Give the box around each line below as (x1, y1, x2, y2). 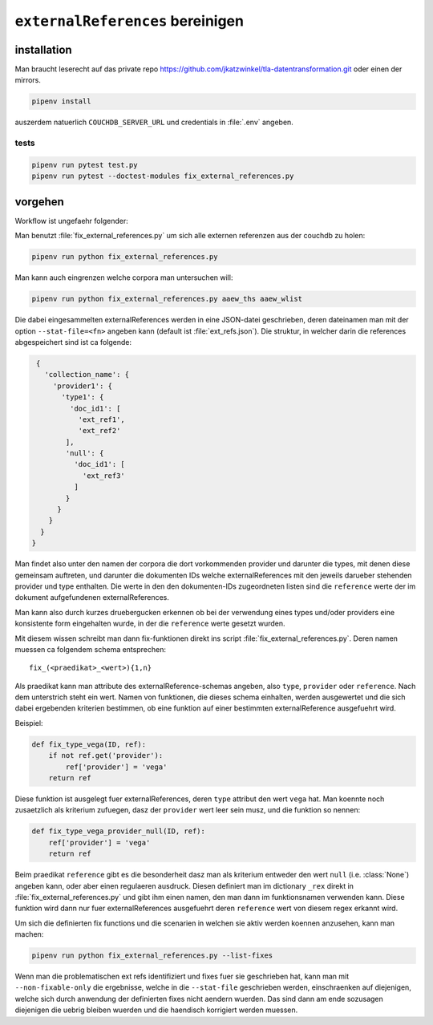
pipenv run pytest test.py (31, 160, 138, 169)
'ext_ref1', (78, 415, 126, 424)
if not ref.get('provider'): (48, 751, 164, 760)
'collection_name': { (44, 370, 130, 379)
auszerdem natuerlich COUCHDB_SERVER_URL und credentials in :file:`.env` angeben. (14, 117, 294, 128)
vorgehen (14, 195, 64, 209)
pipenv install (31, 97, 91, 106)
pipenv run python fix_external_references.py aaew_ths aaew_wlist (31, 294, 303, 304)
